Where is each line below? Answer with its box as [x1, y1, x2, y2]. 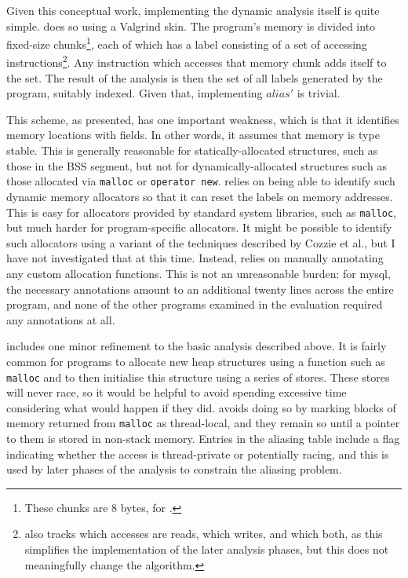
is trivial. [297, 85, 341, 101]
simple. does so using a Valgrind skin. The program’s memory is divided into [6, 17, 376, 34]
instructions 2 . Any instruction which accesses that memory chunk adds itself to [6, 52, 387, 71]
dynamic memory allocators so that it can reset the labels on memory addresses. [6, 188, 393, 204]
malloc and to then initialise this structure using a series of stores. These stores [6, 368, 390, 385]
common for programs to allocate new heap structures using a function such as [6, 353, 385, 369]
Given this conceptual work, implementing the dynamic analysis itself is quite [6, 2, 380, 18]
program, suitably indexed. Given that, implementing [6, 85, 263, 101]
